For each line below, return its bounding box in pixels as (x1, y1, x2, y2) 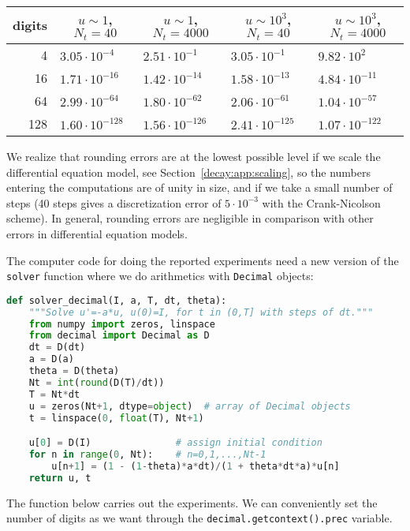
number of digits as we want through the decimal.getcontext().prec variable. (6, 510, 393, 526)
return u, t (28, 472, 91, 484)
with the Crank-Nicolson (262, 194, 381, 211)
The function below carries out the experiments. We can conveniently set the (6, 494, 378, 510)
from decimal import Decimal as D (28, 330, 210, 342)
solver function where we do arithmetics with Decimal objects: (6, 267, 314, 284)
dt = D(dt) (28, 342, 86, 353)
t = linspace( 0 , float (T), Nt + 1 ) (28, 412, 204, 424)
